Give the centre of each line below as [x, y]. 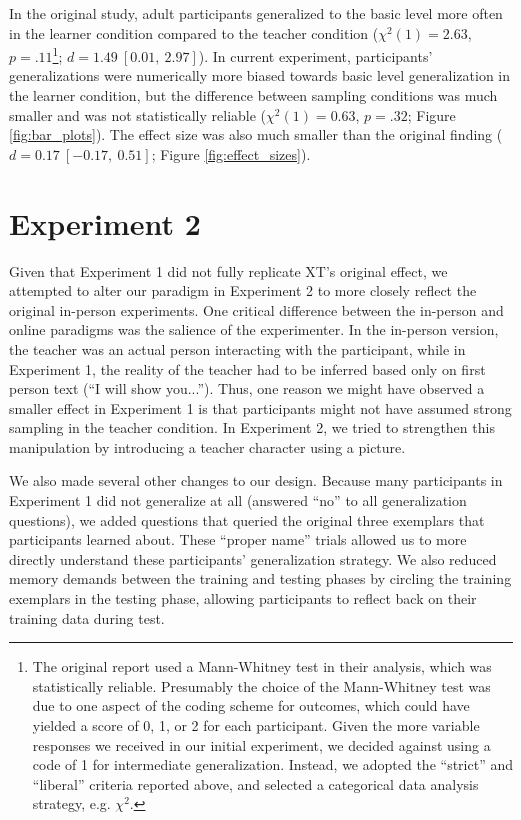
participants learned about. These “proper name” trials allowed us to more [238, 539]
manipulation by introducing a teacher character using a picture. [207, 446]
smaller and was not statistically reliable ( [138, 114]
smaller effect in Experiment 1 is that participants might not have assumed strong [260, 407]
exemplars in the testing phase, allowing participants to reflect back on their [243, 598]
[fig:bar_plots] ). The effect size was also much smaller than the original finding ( [256, 134]
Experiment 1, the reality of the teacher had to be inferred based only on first [247, 368]
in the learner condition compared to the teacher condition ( [194, 32]
